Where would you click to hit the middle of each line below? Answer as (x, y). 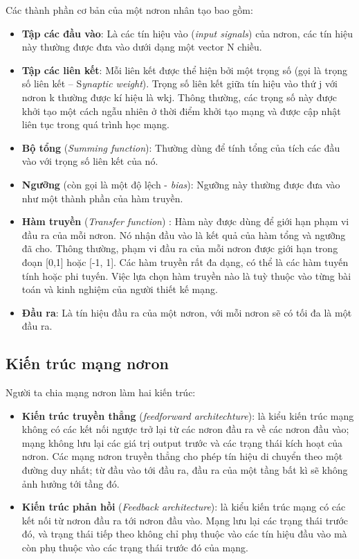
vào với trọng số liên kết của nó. (90, 161)
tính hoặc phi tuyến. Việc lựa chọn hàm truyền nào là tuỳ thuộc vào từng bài (186, 275)
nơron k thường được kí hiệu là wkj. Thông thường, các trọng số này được (179, 97)
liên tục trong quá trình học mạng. (96, 124)
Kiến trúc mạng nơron (88, 363)
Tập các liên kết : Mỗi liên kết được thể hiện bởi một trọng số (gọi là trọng (184, 70)
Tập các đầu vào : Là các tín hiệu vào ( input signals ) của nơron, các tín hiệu (187, 33)
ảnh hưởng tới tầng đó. (71, 483)
